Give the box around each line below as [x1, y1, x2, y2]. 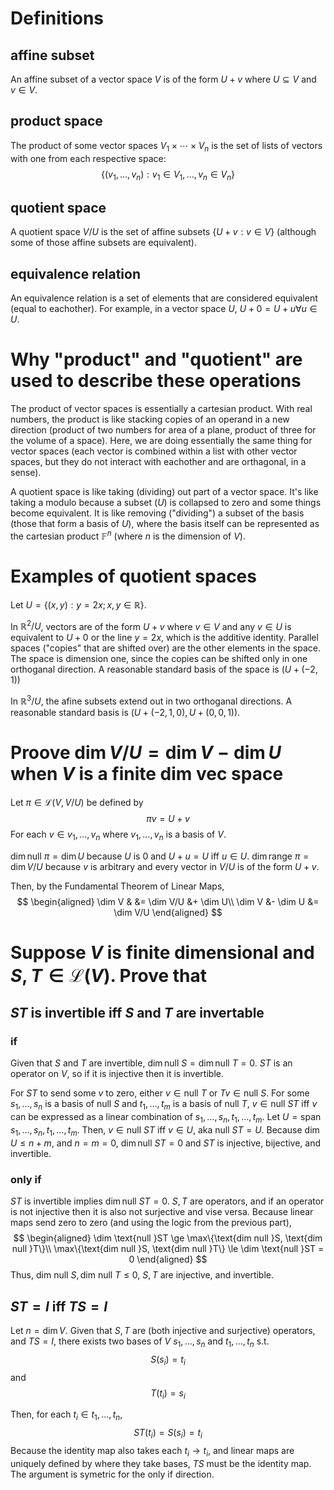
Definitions [10, 7, 105, 30]
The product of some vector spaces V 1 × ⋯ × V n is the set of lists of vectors [10, 139, 323, 154]
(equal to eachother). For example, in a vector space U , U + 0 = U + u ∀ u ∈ [10, 303, 318, 315]
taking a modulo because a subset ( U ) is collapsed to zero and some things [10, 496, 322, 508]
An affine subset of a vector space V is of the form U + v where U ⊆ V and [10, 73, 317, 85]
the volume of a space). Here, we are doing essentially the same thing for [10, 434, 313, 446]
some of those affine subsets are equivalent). [10, 237, 198, 249]
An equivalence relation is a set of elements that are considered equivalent [10, 292, 318, 304]
